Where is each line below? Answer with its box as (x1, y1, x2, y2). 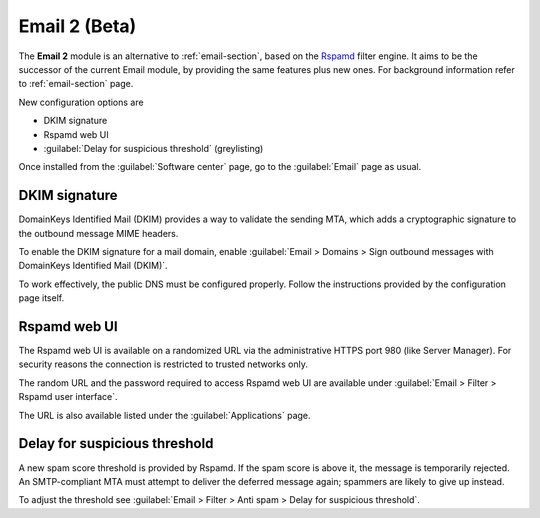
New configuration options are (18, 96, 144, 108)
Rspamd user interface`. (18, 391, 119, 403)
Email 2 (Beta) (18, 15, 137, 37)
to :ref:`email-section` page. (18, 78, 134, 90)
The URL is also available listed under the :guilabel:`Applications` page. (18, 409, 311, 421)
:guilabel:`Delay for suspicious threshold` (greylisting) (43, 142, 264, 154)
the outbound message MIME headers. (18, 227, 179, 239)
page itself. (18, 292, 65, 304)
